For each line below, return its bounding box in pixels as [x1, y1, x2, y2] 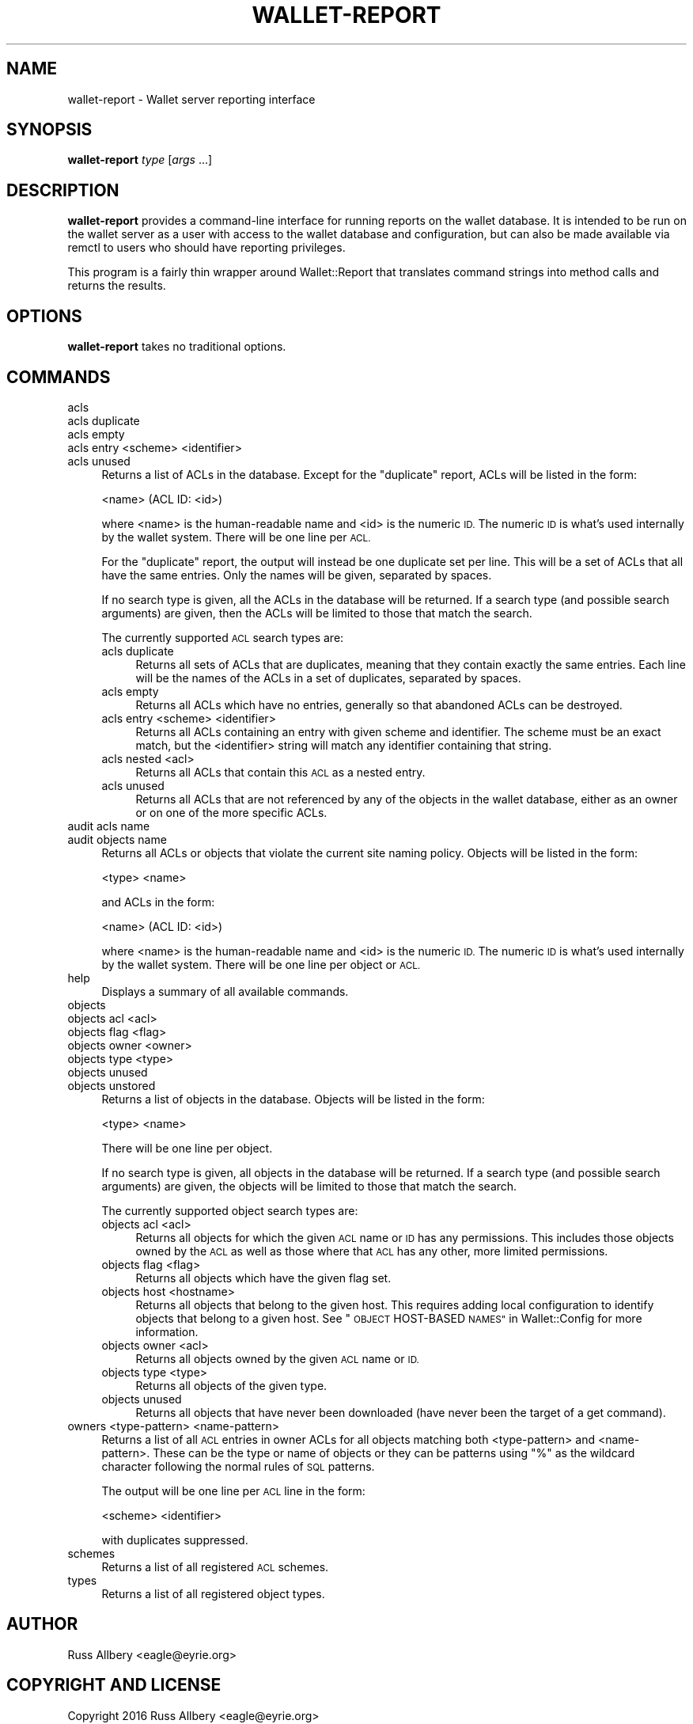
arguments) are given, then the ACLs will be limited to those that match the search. [101, 606, 532, 620]
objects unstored [67, 1078, 156, 1092]
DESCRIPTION [6, 180, 119, 200]
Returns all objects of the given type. [135, 1378, 328, 1392]
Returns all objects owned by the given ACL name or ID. [135, 1351, 419, 1365]
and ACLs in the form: [101, 894, 215, 909]
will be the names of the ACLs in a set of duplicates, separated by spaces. [135, 670, 521, 685]
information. [135, 1324, 199, 1339]
